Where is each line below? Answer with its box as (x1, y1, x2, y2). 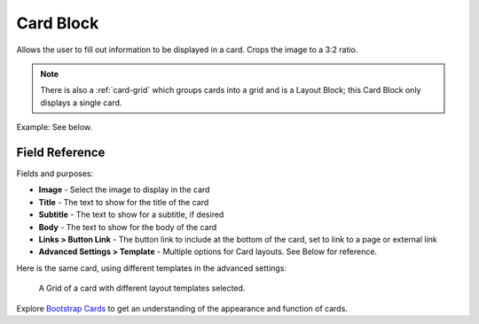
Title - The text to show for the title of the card (38, 197, 209, 207)
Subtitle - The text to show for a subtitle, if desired (38, 209, 224, 220)
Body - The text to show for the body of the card (38, 221, 217, 232)
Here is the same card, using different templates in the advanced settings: (16, 262, 287, 274)
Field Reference (16, 144, 106, 159)
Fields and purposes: (16, 168, 94, 179)
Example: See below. (16, 122, 93, 133)
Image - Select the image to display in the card (38, 184, 210, 195)
